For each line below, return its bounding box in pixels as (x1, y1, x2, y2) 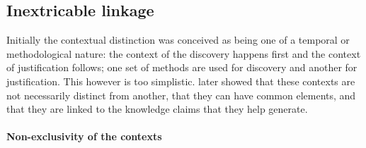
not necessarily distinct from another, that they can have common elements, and (6, 87, 356, 102)
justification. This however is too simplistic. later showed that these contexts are (6, 73, 355, 88)
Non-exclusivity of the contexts (6, 129, 162, 144)
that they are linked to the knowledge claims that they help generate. (6, 101, 308, 116)
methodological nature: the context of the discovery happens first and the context (6, 46, 361, 61)
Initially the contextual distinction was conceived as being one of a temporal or (6, 32, 350, 47)
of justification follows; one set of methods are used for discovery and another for (6, 60, 358, 75)
